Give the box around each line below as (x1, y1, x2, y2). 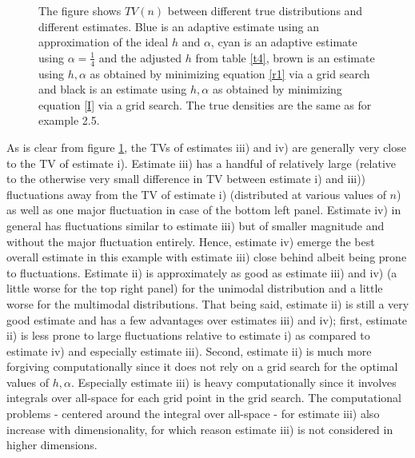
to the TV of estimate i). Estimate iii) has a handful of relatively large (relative (6, 154, 397, 171)
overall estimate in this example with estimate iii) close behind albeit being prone (6, 249, 407, 265)
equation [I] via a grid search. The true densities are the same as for (38, 96, 372, 113)
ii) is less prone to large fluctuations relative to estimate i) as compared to (6, 327, 370, 344)
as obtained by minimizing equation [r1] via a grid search (90, 65, 370, 82)
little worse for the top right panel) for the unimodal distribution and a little (6, 280, 383, 297)
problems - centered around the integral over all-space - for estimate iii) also (6, 405, 380, 422)
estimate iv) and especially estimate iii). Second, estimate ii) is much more (6, 342, 372, 359)
